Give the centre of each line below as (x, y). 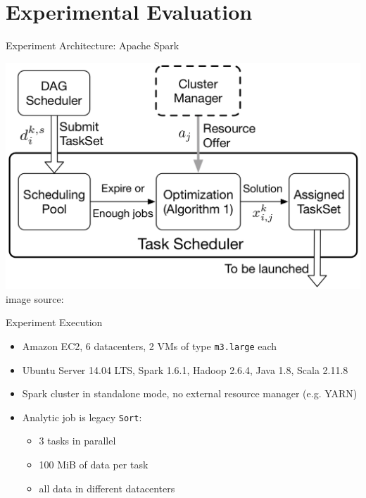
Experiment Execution (54, 322)
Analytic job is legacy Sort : (82, 417)
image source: (35, 298)
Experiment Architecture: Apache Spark (93, 45)
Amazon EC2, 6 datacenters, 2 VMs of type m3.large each (150, 346)
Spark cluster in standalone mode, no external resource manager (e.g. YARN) (190, 393)
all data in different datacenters (107, 488)
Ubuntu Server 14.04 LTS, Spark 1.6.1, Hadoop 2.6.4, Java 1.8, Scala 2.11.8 (185, 369)
